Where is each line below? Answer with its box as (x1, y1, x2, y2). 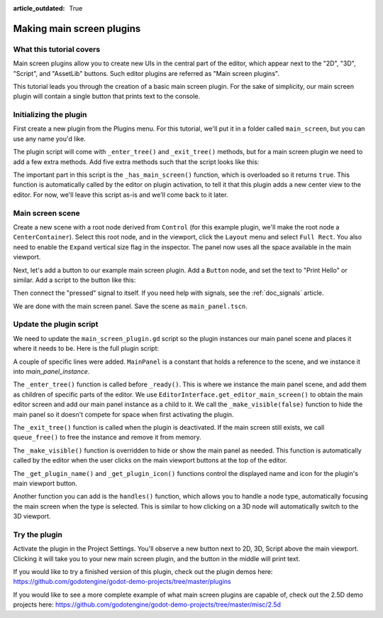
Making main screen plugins (13, 22, 141, 35)
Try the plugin (13, 529, 63, 539)
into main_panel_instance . (13, 367, 90, 376)
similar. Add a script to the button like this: (13, 276, 136, 284)
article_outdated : (13, 4, 65, 12)
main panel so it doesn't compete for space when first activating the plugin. (13, 410, 234, 418)
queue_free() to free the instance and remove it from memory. (13, 433, 201, 442)
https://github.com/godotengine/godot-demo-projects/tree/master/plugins (13, 578, 232, 586)
